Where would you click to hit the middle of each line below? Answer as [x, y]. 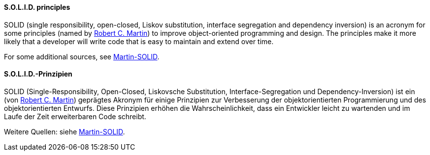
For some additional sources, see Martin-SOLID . [82, 56]
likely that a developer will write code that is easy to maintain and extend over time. [139, 41]
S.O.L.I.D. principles [37, 7]
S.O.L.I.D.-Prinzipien [38, 74]
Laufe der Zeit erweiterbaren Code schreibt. [75, 116]
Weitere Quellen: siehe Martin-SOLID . [65, 131]
